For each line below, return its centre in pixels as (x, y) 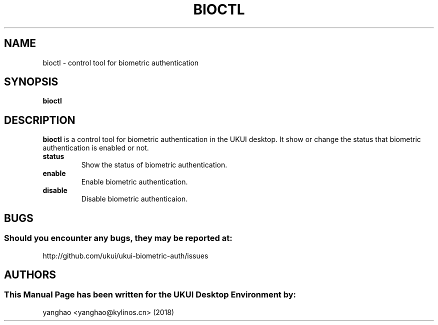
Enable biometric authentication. (134, 182)
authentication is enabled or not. (96, 148)
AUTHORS (30, 274)
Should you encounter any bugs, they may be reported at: (118, 238)
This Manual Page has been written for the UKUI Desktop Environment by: (150, 295)
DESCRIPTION (40, 120)
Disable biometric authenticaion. (134, 199)
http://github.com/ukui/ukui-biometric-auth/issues (125, 255)
